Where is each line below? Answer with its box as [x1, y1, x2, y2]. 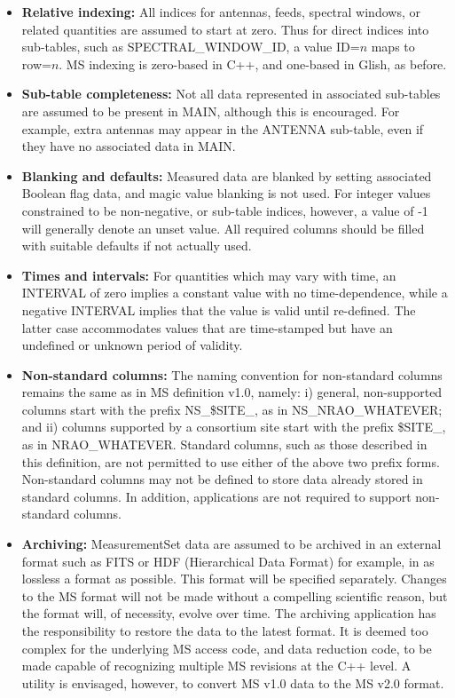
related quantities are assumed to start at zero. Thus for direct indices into [21, 20, 429, 38]
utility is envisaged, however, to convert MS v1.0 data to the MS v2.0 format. [21, 673, 444, 692]
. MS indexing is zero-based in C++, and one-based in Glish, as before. [59, 54, 447, 73]
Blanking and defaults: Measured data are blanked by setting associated [21, 166, 432, 185]
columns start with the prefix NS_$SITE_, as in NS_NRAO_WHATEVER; [21, 400, 443, 418]
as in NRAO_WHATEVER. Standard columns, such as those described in [21, 435, 428, 454]
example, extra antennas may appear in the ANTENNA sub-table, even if [21, 119, 424, 138]
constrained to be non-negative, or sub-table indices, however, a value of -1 [21, 201, 428, 219]
